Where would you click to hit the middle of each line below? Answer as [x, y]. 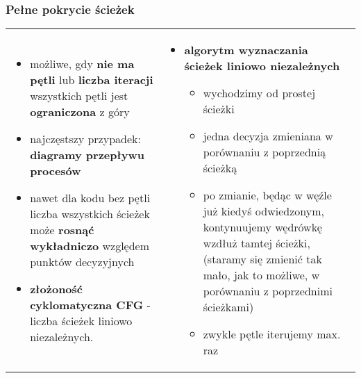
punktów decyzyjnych [82, 261]
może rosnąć [62, 229]
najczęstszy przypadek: [85, 138]
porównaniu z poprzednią [265, 152]
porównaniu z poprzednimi [268, 291]
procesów [56, 170]
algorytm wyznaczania [246, 50]
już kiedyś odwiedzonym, [263, 211]
